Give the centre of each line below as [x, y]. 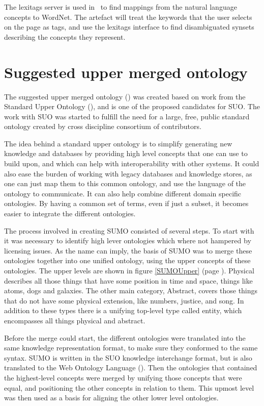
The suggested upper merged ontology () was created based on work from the [125, 96]
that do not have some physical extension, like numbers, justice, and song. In [124, 300]
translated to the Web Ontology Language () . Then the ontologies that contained [131, 367]
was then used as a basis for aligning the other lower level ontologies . [111, 398]
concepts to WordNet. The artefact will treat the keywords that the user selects [128, 17]
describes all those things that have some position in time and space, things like [128, 280]
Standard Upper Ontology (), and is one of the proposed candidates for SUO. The [132, 106]
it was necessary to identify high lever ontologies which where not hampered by [128, 240]
